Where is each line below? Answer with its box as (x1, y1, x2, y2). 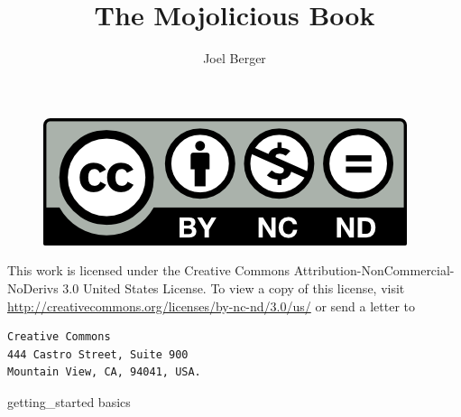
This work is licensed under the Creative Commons (7, 261, 290, 280)
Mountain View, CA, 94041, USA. (7, 366, 201, 379)
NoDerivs (7, 278, 59, 297)
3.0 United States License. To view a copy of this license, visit (62, 278, 405, 297)
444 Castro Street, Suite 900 (7, 347, 189, 361)
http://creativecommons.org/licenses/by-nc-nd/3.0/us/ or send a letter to (7, 296, 416, 315)
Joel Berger (203, 49, 266, 68)
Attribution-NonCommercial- (293, 261, 455, 280)
